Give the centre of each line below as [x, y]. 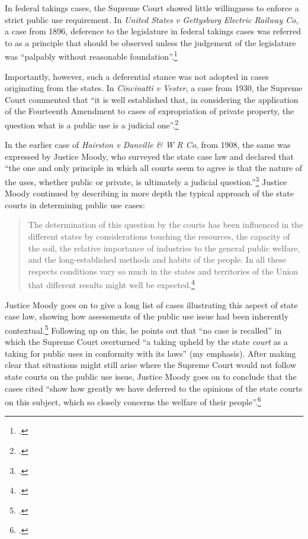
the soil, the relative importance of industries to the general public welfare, [164, 248]
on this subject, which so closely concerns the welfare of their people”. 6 [133, 401]
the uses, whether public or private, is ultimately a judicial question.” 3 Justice [146, 181]
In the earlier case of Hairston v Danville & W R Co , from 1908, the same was [148, 145]
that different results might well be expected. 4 [111, 284]
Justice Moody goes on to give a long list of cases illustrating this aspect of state [151, 304]
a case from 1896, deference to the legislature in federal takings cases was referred [153, 31]
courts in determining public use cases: [75, 204]
